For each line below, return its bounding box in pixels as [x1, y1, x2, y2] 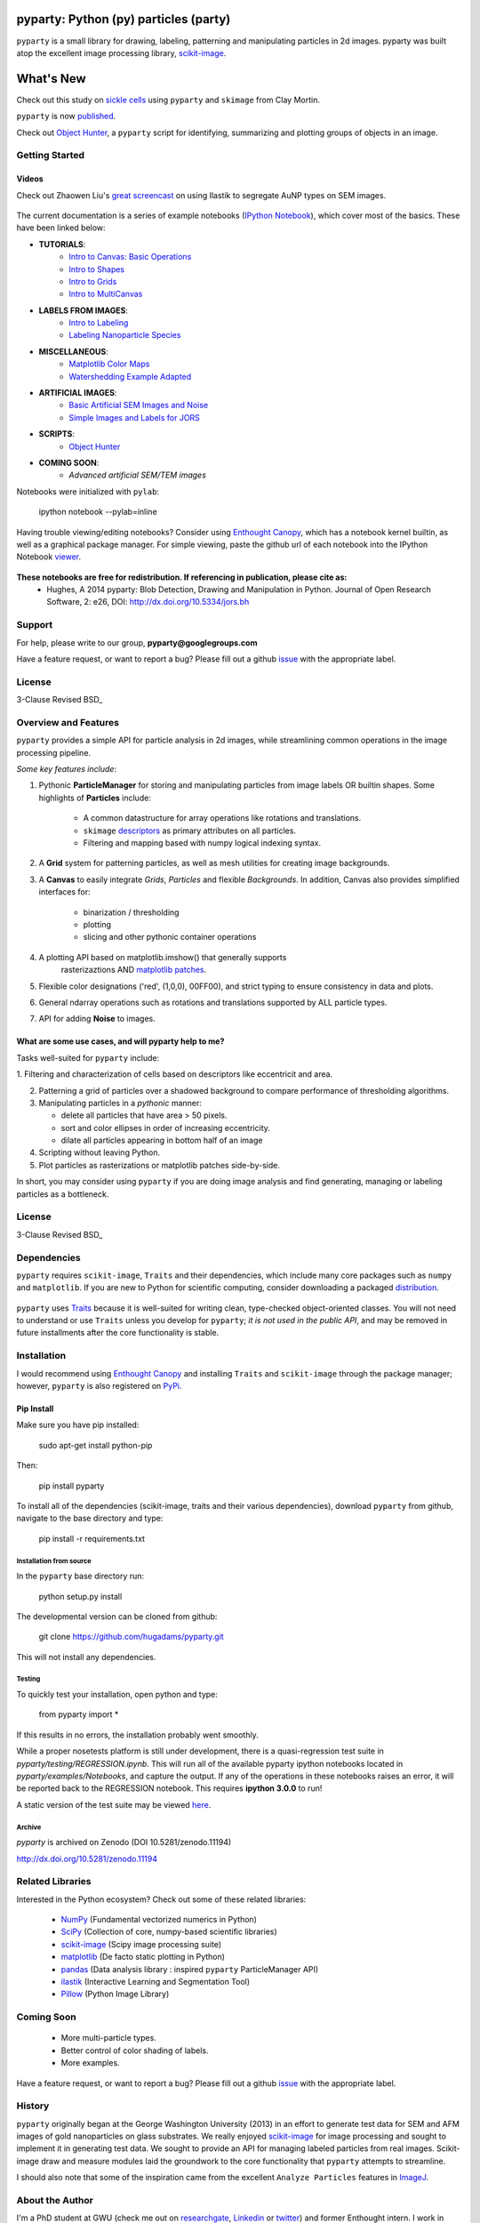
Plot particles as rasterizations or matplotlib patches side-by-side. [38, 1160, 280, 1170]
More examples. [60, 2058, 120, 2068]
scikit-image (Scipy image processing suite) [60, 1938, 222, 1949]
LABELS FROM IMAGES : [38, 305, 129, 316]
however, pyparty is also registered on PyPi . [16, 1381, 182, 1391]
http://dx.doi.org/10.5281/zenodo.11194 [16, 1853, 158, 1864]
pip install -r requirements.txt [38, 1533, 146, 1544]
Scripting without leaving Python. [38, 1147, 160, 1158]
